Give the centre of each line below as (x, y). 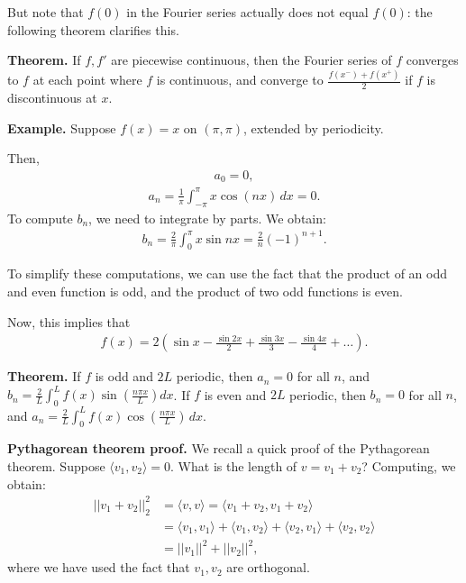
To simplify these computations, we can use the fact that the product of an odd (228, 273)
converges (432, 60)
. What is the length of (234, 466)
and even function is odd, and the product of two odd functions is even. (205, 291)
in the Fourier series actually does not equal (247, 12)
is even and (235, 394)
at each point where (87, 80)
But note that (46, 12)
